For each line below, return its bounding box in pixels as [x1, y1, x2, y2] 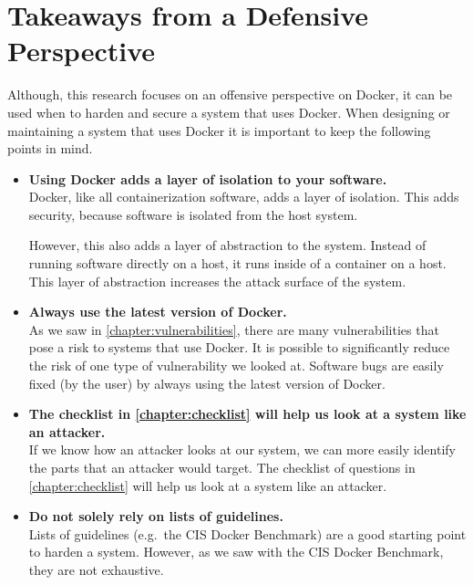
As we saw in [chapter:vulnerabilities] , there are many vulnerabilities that [28, 319, 439, 339]
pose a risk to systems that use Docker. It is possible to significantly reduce [28, 338, 450, 357]
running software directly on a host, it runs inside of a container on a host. [28, 254, 447, 273]
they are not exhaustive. [28, 559, 164, 579]
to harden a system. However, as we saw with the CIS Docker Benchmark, [28, 542, 444, 561]
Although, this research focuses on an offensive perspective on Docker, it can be [7, 85, 453, 104]
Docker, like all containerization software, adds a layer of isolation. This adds [28, 187, 459, 206]
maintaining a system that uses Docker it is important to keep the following [7, 120, 431, 140]
